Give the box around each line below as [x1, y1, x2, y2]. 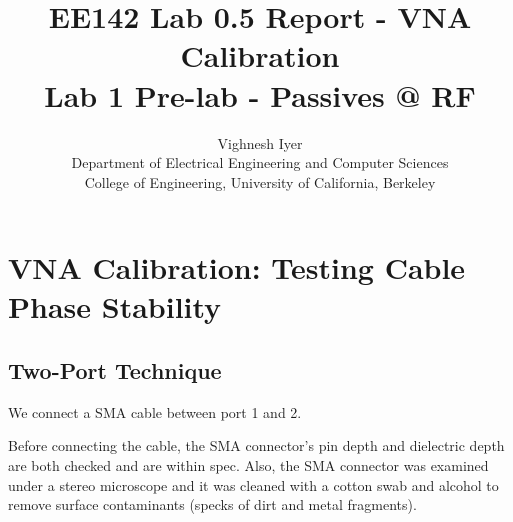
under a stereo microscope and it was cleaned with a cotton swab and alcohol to [8, 474, 499, 495]
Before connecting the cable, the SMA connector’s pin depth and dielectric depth [8, 435, 505, 456]
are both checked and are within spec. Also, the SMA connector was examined [8, 455, 489, 476]
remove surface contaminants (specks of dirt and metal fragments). [8, 494, 417, 515]
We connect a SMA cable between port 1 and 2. [8, 401, 302, 422]
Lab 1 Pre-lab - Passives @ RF [44, 74, 476, 115]
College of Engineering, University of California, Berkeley [84, 171, 436, 192]
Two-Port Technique [8, 355, 222, 386]
